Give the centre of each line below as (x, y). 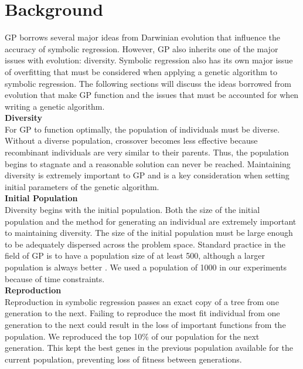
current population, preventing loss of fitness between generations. (123, 359)
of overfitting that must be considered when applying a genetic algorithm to (141, 71)
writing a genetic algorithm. (55, 106)
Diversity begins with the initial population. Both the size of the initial (132, 210)
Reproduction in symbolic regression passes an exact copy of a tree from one (142, 301)
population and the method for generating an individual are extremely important (151, 221)
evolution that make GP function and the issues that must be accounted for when (152, 95)
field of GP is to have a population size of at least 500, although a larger (135, 255)
